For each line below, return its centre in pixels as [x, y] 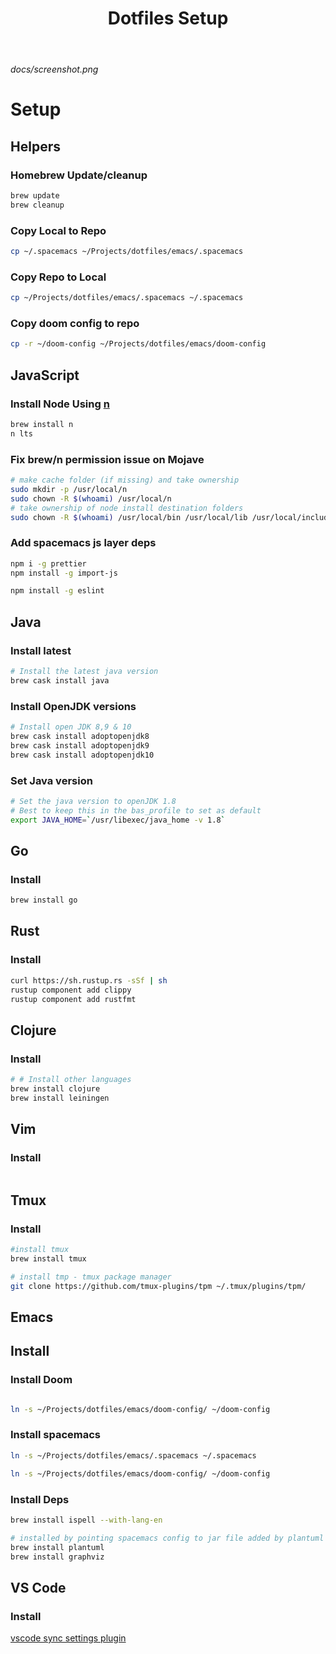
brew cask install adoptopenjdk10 [82, 755]
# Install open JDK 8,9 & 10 [71, 727]
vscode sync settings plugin [68, 1638]
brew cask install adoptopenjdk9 [80, 745]
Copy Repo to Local [58, 277]
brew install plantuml [57, 1547]
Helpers [35, 146]
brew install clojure [55, 1088]
